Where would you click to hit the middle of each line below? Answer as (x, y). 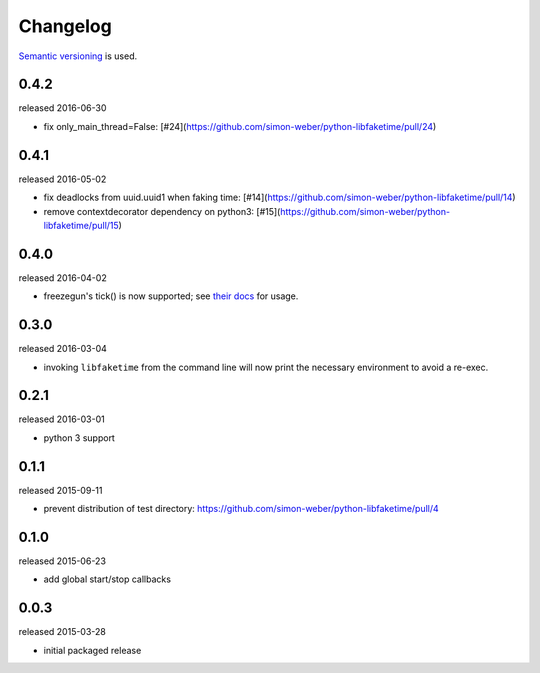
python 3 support (79, 437)
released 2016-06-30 (62, 108)
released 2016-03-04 (62, 349)
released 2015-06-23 (62, 561)
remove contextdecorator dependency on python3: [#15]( (162, 211)
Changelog (65, 26)
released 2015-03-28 (62, 632)
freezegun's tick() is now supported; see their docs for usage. (171, 296)
